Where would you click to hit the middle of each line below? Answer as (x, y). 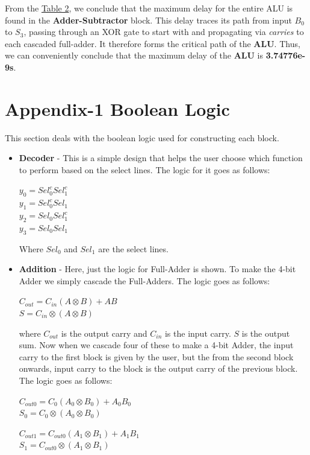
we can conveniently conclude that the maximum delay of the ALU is (134, 55)
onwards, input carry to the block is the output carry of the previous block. (158, 368)
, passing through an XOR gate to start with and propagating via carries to (164, 32)
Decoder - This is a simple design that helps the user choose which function (161, 158)
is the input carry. (198, 333)
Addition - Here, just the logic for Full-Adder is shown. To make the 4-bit (157, 269)
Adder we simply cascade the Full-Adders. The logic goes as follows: (144, 280)
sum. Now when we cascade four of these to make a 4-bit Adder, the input (156, 345)
